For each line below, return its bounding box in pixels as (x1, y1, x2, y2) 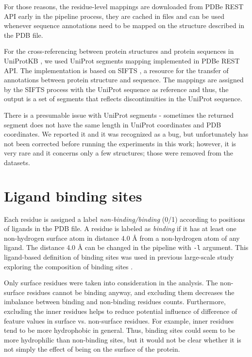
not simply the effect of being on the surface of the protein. (4, 344, 180, 354)
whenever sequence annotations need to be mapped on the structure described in (4, 20, 245, 31)
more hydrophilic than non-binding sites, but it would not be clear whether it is (4, 334, 241, 344)
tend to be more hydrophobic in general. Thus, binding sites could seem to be (4, 325, 235, 335)
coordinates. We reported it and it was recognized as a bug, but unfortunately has (4, 129, 249, 139)
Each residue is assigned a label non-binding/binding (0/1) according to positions (4, 214, 245, 224)
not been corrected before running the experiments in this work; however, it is (4, 138, 236, 148)
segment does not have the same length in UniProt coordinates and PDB (4, 119, 221, 129)
